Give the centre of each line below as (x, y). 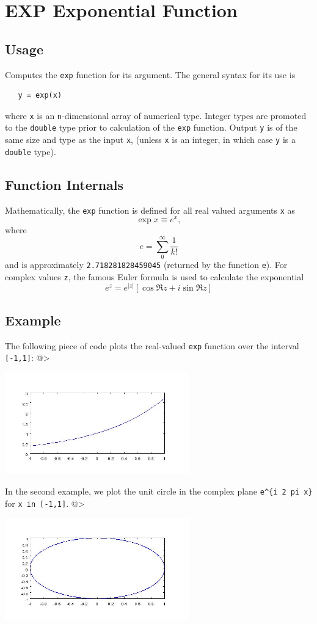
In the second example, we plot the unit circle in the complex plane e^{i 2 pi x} (159, 491)
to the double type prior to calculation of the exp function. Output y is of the (151, 127)
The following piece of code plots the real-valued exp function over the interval (152, 345)
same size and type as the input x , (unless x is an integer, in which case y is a (150, 140)
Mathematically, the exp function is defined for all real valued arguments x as (150, 210)
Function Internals (64, 184)
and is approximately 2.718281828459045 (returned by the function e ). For (146, 265)
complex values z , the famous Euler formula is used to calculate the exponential (155, 276)
